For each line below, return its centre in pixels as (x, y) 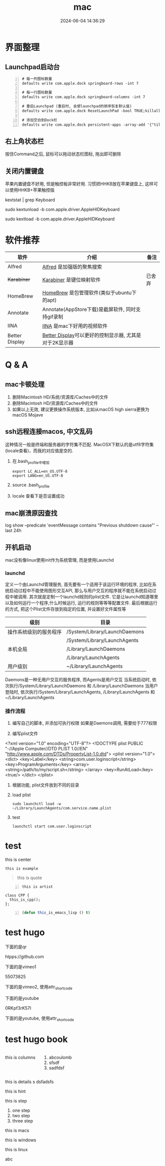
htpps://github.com (25, 957)
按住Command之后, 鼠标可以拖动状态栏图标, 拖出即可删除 (63, 154)
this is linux (16, 1149)
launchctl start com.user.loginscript (52, 826)
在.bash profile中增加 (31, 461)
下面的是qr (16, 947)
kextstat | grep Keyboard (30, 200)
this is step (16, 1100)
